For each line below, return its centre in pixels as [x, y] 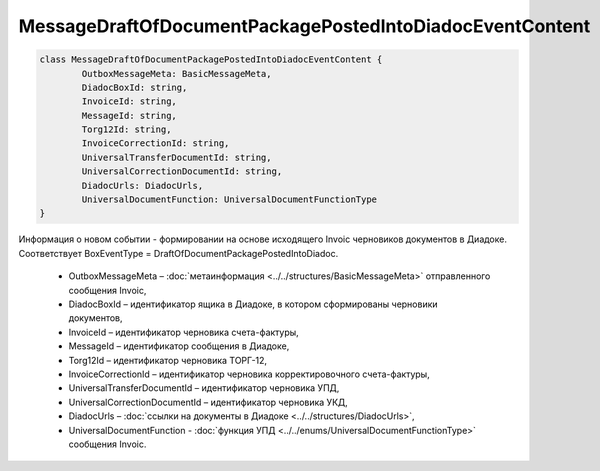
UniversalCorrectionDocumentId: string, [182, 171]
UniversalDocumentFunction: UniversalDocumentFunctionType [229, 199]
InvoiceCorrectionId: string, [155, 143]
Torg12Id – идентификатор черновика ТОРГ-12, [168, 360]
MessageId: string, [129, 115]
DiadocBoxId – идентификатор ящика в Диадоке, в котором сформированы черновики [253, 304]
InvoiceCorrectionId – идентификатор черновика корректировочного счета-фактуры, [249, 374]
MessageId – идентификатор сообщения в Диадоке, [179, 346]
